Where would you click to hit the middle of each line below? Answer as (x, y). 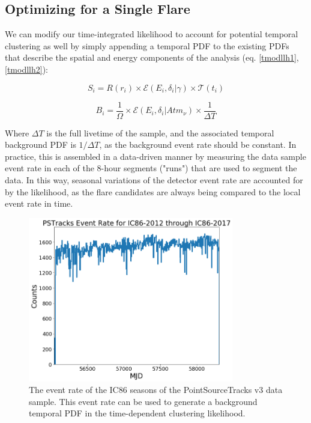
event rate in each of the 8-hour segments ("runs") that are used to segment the (151, 168)
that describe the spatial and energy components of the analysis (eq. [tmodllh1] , (152, 57)
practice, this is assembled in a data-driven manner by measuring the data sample (155, 156)
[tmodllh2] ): (26, 69)
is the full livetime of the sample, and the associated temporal (160, 132)
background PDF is (41, 145)
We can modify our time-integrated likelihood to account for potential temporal (152, 34)
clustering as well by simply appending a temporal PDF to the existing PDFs (147, 45)
